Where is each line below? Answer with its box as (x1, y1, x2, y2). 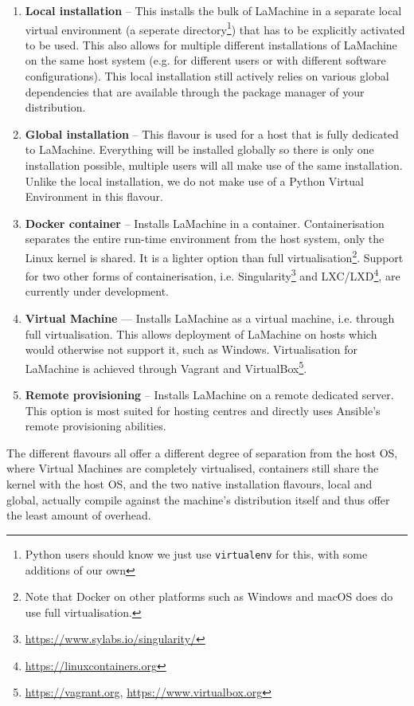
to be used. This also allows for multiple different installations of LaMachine (25, 36, 397, 53)
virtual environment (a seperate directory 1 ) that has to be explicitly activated (25, 18, 405, 37)
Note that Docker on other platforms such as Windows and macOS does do (25, 588, 393, 605)
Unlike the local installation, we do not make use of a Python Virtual (25, 172, 364, 189)
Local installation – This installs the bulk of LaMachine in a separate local (25, 2, 402, 18)
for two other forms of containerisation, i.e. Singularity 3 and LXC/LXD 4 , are (25, 265, 400, 284)
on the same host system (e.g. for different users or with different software (25, 52, 386, 69)
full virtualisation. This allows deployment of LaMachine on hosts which (25, 325, 377, 342)
